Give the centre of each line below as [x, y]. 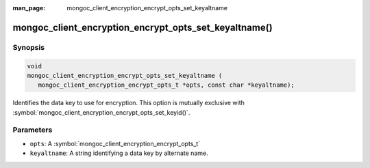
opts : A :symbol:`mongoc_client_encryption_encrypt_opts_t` [115, 143]
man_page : [29, 8]
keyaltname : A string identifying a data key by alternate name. [119, 153]
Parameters [33, 130]
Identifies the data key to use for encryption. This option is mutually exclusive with [128, 103]
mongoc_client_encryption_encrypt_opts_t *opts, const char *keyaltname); [166, 85]
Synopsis [28, 47]
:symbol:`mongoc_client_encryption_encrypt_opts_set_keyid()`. [101, 112]
